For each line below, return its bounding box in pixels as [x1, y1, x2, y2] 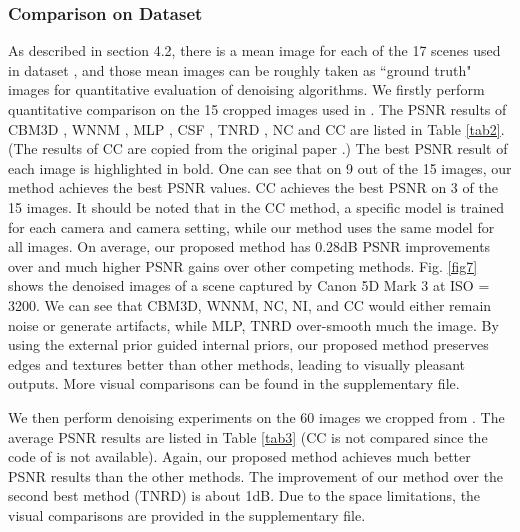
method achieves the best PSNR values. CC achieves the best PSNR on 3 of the [8, 177, 498, 198]
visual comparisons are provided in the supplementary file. [8, 504, 366, 525]
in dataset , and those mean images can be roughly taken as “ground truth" [8, 59, 472, 80]
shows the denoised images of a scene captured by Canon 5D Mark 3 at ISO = [8, 275, 490, 296]
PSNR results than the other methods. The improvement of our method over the [8, 465, 504, 486]
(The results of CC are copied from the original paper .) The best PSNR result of [8, 138, 508, 159]
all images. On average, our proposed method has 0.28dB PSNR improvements [8, 236, 491, 257]
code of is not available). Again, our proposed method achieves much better [8, 446, 471, 467]
